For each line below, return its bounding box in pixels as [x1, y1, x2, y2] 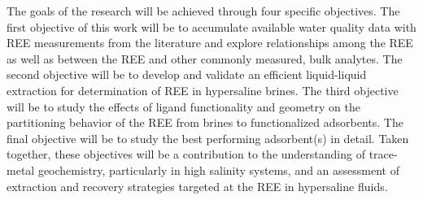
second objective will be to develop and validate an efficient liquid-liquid [7, 66, 367, 83]
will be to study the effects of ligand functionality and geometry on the [7, 98, 360, 115]
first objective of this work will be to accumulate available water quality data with [7, 18, 416, 35]
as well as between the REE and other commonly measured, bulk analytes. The [7, 50, 403, 67]
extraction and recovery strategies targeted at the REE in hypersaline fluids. [7, 177, 388, 194]
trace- [368, 146, 398, 163]
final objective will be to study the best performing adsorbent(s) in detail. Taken [7, 129, 409, 146]
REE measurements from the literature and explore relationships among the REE [7, 34, 413, 51]
